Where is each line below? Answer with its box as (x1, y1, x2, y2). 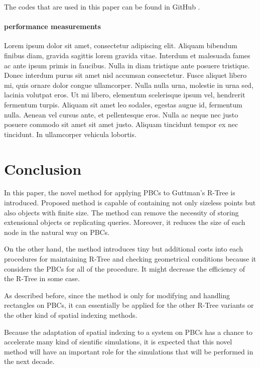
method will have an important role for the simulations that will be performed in (4, 346, 253, 356)
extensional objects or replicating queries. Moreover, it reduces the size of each (4, 217, 245, 227)
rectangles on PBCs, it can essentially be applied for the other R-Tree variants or (4, 300, 254, 310)
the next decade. (4, 356, 55, 366)
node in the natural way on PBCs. (4, 226, 110, 237)
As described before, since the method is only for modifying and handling (4, 290, 230, 300)
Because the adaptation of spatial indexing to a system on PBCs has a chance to (4, 326, 252, 337)
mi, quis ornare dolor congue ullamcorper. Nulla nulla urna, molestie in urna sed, (4, 79, 253, 90)
